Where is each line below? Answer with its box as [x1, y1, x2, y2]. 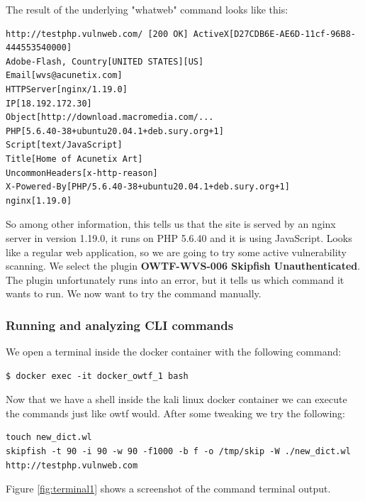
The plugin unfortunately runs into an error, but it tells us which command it [6, 272, 344, 287]
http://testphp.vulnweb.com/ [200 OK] [6, 28, 189, 39]
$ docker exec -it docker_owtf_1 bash [6, 370, 189, 381]
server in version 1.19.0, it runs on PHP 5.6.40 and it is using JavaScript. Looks [6, 230, 352, 245]
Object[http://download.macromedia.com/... [6, 112, 214, 123]
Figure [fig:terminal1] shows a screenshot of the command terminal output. [6, 481, 331, 496]
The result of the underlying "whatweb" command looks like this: [6, 2, 288, 16]
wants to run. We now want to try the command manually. [6, 286, 262, 301]
